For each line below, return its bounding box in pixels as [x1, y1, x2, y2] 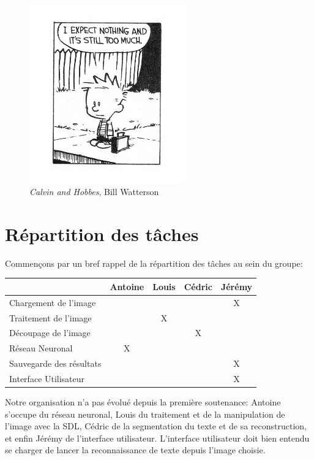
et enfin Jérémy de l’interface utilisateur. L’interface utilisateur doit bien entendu [5, 431, 310, 444]
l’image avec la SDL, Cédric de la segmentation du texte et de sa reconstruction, [5, 420, 307, 432]
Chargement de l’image [9, 296, 96, 309]
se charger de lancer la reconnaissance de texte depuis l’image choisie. [5, 443, 266, 456]
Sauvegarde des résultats [9, 357, 102, 370]
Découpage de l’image [9, 326, 91, 339]
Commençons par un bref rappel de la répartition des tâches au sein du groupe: [5, 256, 303, 269]
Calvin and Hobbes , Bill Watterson [29, 185, 159, 198]
